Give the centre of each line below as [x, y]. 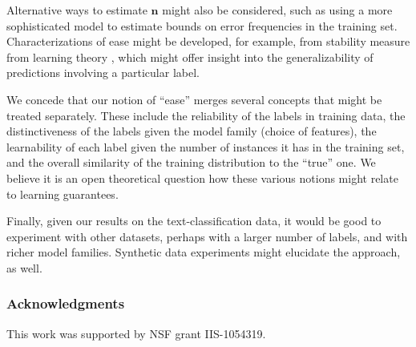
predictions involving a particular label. [103, 73]
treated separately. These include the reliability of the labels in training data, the [206, 115]
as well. [24, 267]
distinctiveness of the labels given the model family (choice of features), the [192, 131]
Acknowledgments [66, 303]
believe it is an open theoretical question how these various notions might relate [202, 178]
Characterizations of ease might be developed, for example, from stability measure [208, 41]
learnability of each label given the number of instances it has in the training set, [206, 146]
